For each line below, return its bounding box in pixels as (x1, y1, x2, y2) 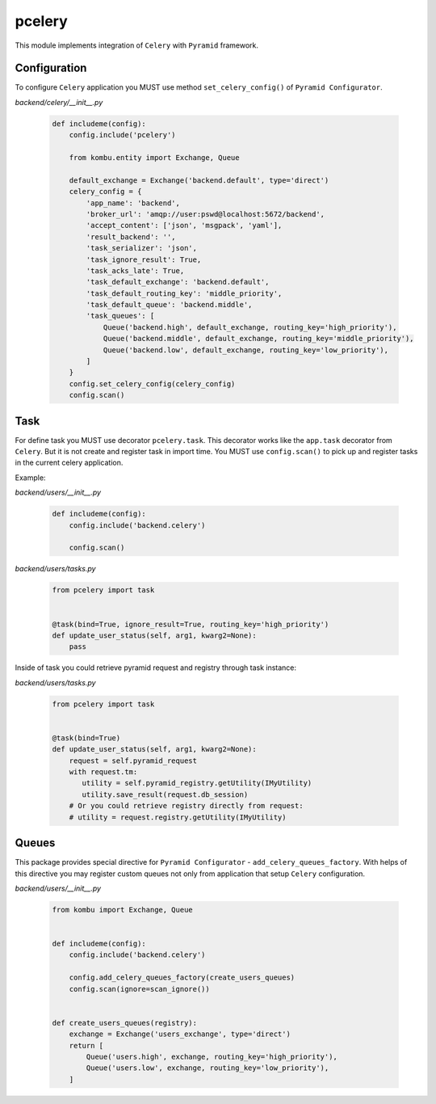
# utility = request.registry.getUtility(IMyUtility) (69, 812, 287, 822)
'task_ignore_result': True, (86, 255, 202, 264)
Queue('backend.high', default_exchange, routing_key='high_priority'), (103, 322, 397, 331)
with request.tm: (69, 768, 138, 777)
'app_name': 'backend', (86, 198, 181, 208)
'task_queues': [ (86, 311, 155, 321)
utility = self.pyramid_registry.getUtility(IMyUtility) (82, 778, 312, 788)
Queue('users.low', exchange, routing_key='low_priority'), (86, 1064, 329, 1072)
